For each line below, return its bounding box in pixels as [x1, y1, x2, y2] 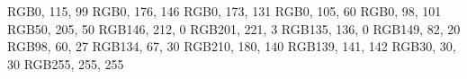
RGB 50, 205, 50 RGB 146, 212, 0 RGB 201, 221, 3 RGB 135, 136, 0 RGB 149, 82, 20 [7, 19, 461, 38]
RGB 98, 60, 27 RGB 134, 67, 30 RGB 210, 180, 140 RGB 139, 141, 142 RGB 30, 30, [7, 37, 456, 56]
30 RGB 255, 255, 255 [7, 54, 124, 73]
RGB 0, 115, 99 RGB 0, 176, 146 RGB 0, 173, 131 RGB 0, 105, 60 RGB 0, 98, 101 [7, 2, 442, 20]
